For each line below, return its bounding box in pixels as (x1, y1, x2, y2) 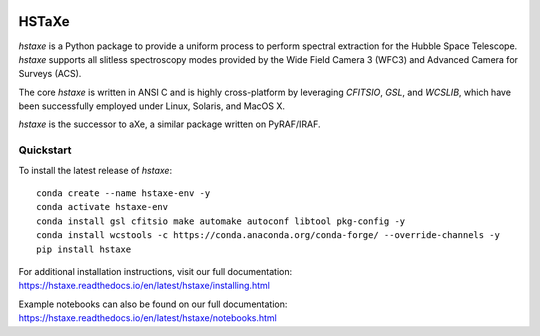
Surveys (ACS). (18, 68, 82, 80)
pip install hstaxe (36, 243, 132, 255)
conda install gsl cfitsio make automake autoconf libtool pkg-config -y (36, 215, 406, 227)
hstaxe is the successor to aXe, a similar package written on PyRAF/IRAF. (18, 118, 321, 130)
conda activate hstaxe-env (36, 201, 169, 213)
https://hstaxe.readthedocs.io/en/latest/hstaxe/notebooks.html (18, 312, 277, 324)
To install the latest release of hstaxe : (18, 164, 173, 176)
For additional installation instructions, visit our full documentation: (18, 265, 293, 277)
